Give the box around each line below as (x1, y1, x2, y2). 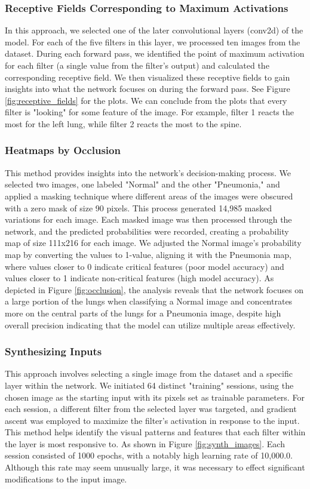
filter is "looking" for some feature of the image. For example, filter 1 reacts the (5, 106, 294, 118)
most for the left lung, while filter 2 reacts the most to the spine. (5, 117, 242, 130)
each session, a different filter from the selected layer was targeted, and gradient (5, 402, 297, 415)
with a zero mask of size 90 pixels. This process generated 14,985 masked (5, 201, 272, 214)
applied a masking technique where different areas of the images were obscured (5, 189, 293, 202)
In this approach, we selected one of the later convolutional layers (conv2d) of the (5, 24, 303, 36)
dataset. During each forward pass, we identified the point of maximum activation (5, 47, 305, 60)
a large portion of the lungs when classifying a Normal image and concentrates (5, 295, 293, 307)
